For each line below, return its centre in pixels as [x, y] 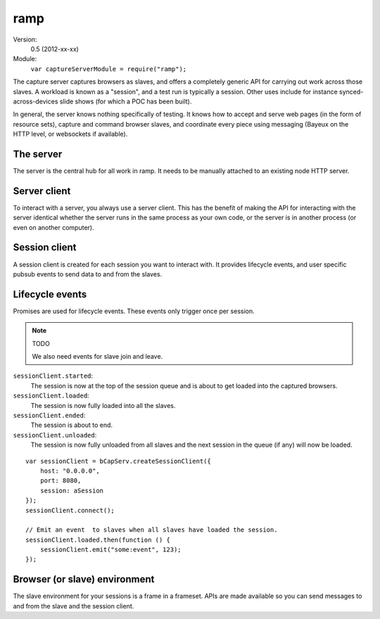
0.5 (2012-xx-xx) [55, 49]
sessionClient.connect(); [70, 510]
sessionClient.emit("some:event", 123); [111, 550]
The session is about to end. [71, 425]
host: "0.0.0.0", [70, 471]
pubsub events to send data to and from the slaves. [88, 274]
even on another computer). [53, 227]
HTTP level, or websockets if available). [70, 134]
